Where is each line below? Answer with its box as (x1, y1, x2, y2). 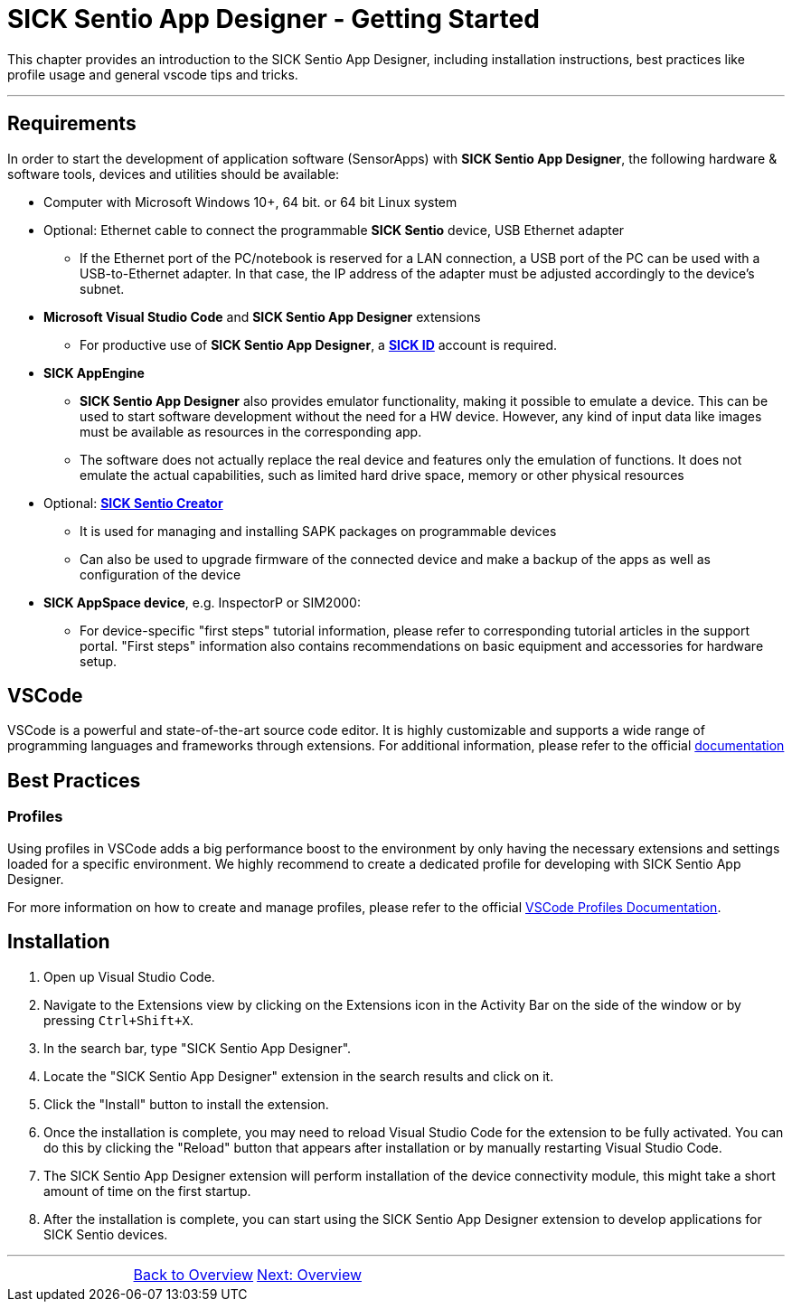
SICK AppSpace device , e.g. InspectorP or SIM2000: (43, 594, 361, 610)
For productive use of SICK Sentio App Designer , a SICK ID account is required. (80, 336, 558, 353)
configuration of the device (80, 566, 241, 582)
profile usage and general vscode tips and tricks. (7, 66, 298, 82)
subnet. (80, 280, 125, 297)
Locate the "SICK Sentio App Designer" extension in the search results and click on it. (43, 1068, 554, 1084)
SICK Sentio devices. (43, 1226, 168, 1242)
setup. (80, 653, 118, 669)
